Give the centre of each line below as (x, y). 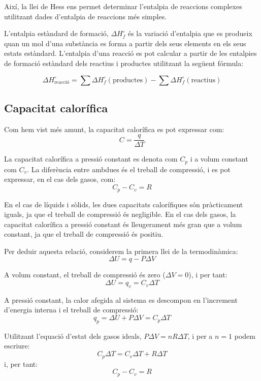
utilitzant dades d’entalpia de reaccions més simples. (86, 16)
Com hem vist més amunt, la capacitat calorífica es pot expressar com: (114, 129)
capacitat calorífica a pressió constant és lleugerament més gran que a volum (123, 224)
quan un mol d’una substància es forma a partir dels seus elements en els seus (125, 43)
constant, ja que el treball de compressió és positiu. (84, 234)
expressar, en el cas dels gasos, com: (60, 179)
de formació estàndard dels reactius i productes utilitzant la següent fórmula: (124, 63)
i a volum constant (219, 159)
